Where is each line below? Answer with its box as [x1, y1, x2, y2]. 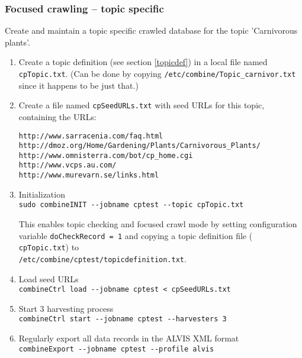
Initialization [18, 188, 65, 200]
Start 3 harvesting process [18, 302, 114, 314]
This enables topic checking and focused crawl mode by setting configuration [18, 218, 297, 230]
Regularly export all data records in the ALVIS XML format [18, 332, 239, 344]
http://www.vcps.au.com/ [18, 161, 117, 170]
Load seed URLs [18, 272, 79, 285]
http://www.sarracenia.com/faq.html [18, 131, 163, 140]
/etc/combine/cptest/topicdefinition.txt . [18, 252, 187, 265]
